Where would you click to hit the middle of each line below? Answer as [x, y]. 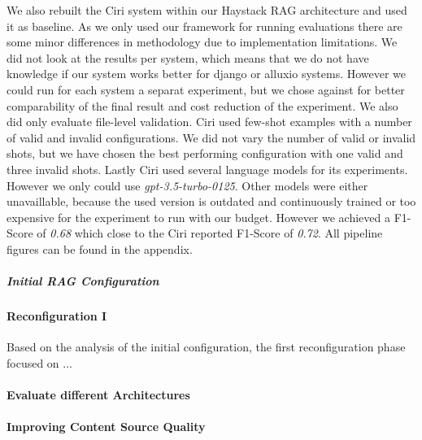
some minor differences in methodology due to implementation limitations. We [202, 42]
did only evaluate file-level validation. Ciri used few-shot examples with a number [209, 122]
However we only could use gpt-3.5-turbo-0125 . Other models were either [187, 185]
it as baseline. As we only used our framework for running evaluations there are [204, 26]
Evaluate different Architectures [98, 395]
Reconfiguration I [57, 316]
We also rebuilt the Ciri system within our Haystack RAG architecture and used [207, 10]
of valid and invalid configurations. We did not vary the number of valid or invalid [211, 137]
